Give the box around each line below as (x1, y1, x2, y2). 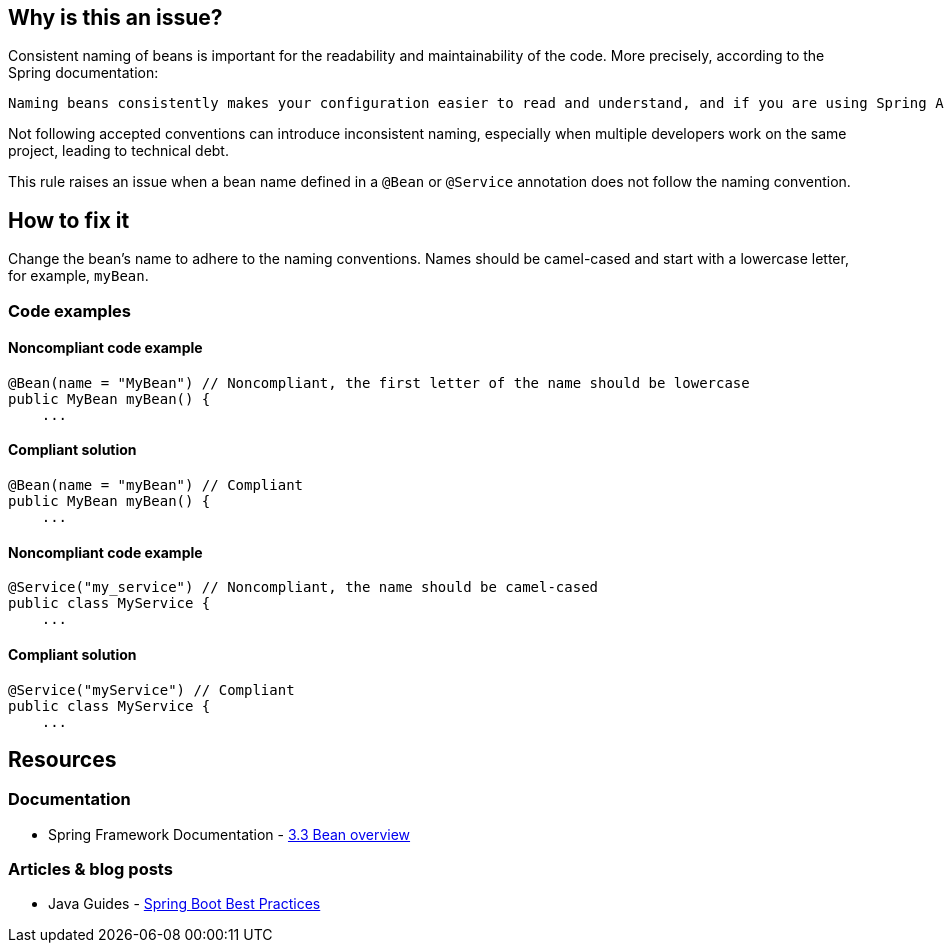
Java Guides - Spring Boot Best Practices (48, 895, 321, 913)
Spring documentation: (8, 64, 159, 82)
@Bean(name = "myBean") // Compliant (8, 477, 304, 494)
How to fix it (8, 207, 130, 233)
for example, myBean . (8, 267, 149, 285)
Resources (8, 746, 117, 772)
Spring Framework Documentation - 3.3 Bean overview (48, 825, 411, 843)
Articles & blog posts (8, 859, 173, 880)
